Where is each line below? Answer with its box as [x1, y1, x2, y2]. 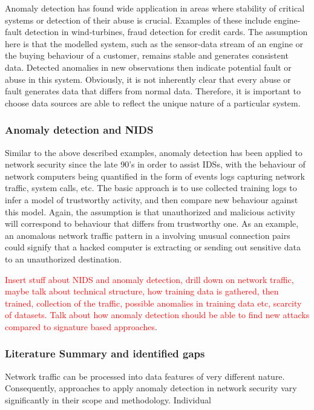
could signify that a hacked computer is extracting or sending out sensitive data [5, 241, 301, 253]
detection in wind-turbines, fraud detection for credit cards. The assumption [25, 25, 308, 38]
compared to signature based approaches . [5, 320, 157, 333]
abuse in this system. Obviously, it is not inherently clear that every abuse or [5, 73, 291, 85]
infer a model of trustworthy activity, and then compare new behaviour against [5, 193, 298, 206]
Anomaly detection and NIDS [5, 122, 154, 137]
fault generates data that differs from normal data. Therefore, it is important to [5, 85, 301, 97]
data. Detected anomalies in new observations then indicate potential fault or [5, 60, 292, 73]
